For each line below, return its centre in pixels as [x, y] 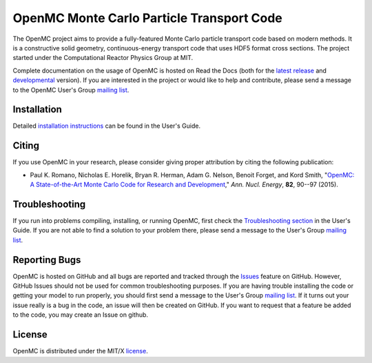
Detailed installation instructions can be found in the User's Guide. [107, 126]
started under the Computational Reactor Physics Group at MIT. [103, 58]
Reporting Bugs [47, 260]
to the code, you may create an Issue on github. [80, 315]
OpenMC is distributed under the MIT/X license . [80, 351]
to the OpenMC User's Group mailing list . [71, 90]
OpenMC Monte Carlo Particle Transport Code [147, 18]
